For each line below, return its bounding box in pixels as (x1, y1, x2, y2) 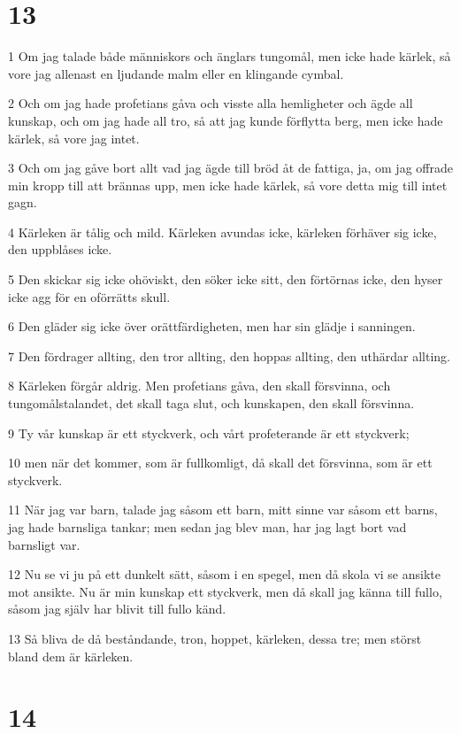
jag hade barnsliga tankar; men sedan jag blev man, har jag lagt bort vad (8, 518, 407, 536)
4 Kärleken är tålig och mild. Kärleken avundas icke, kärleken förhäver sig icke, (8, 222, 437, 241)
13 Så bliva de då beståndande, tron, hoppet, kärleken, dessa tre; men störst (8, 629, 422, 647)
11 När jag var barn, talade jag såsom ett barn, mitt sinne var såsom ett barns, (8, 500, 438, 519)
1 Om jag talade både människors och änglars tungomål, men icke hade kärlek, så (8, 47, 451, 66)
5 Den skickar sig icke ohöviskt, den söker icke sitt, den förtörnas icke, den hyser (8, 270, 443, 289)
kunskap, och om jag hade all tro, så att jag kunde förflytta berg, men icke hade (8, 111, 443, 129)
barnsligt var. (8, 535, 80, 553)
